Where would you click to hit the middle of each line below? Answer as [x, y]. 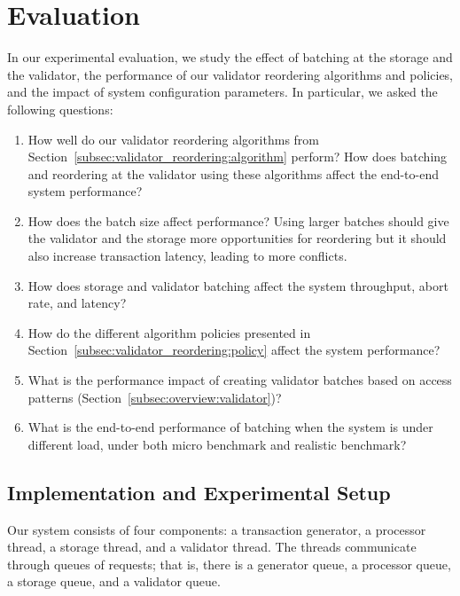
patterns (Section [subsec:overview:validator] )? [155, 397]
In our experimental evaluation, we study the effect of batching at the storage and [230, 57]
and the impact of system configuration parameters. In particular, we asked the [222, 92]
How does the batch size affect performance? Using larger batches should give [238, 220]
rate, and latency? [77, 303]
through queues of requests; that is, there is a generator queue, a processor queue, [229, 564]
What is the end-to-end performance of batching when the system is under [230, 427]
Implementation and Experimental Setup [199, 492]
